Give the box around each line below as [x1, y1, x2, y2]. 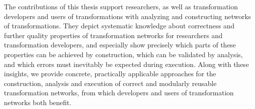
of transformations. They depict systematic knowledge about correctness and [4, 21, 234, 31]
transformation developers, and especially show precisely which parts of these [4, 40, 236, 50]
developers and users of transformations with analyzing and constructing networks [4, 11, 251, 21]
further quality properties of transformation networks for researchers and [4, 30, 223, 40]
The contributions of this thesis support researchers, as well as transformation [4, 1, 238, 11]
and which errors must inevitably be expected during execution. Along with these [4, 59, 249, 69]
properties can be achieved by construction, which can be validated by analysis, [4, 49, 243, 59]
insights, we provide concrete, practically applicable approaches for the [4, 68, 216, 79]
